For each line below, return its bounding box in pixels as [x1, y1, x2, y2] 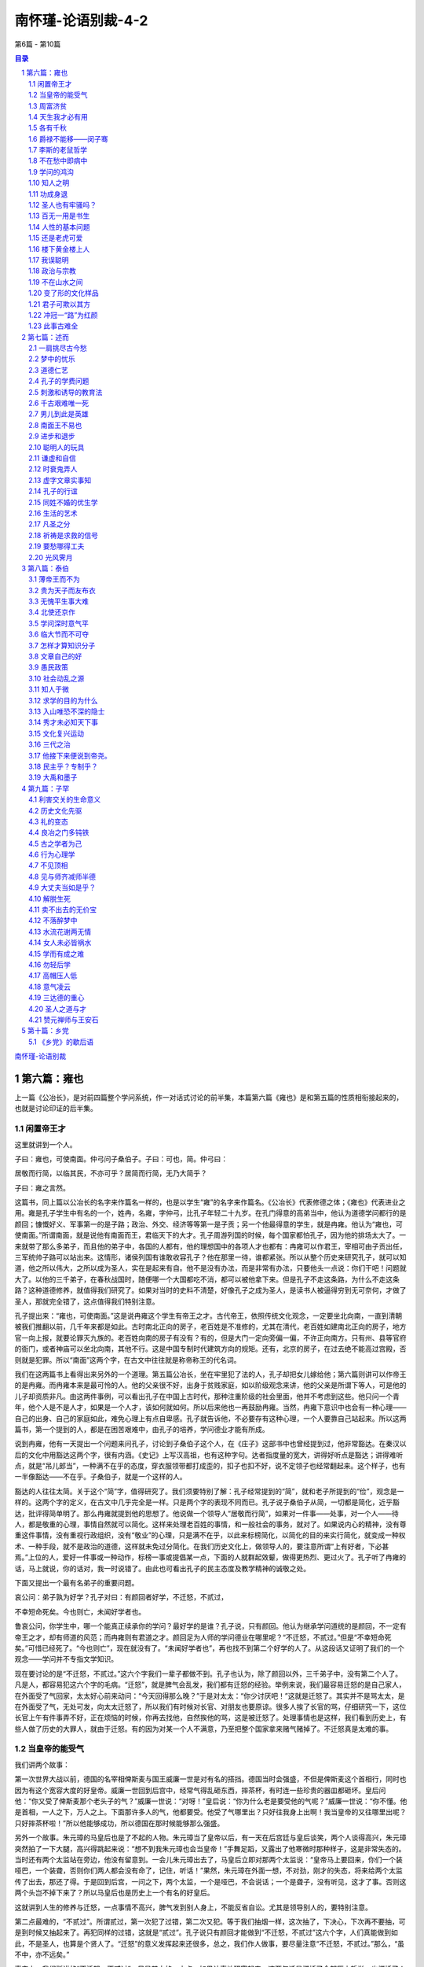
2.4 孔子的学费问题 [28, 376, 90, 386]
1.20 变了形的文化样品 [28, 288, 100, 298]
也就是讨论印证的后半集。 [14, 1104, 97, 1113]
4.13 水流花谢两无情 [28, 927, 92, 936]
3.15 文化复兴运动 [28, 729, 85, 738]
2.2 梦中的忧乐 [28, 354, 76, 364]
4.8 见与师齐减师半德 [28, 872, 96, 881]
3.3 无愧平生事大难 [28, 596, 90, 606]
